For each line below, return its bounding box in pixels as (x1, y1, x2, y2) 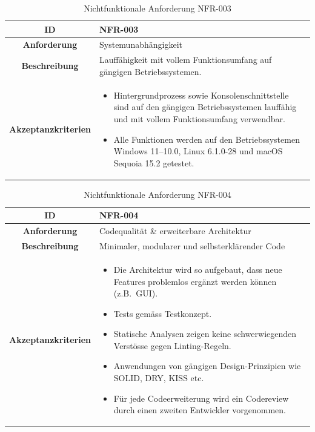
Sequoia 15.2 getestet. (113, 156, 194, 169)
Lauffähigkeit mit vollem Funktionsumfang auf (99, 53, 272, 66)
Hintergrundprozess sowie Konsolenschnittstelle (113, 88, 289, 101)
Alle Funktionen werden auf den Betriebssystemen (113, 133, 300, 145)
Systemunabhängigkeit (99, 38, 182, 51)
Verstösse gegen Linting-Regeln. (113, 339, 231, 352)
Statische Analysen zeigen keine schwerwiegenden (113, 327, 297, 340)
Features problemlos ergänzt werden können (113, 275, 277, 287)
